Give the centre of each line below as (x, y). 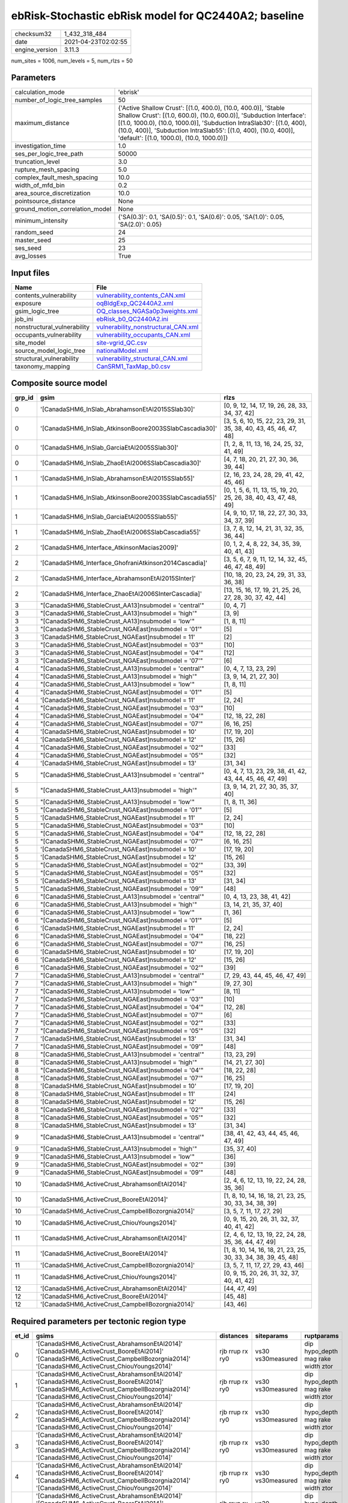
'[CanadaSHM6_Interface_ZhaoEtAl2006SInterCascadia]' (121, 594)
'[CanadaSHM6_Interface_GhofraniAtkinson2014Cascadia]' (124, 563)
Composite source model (59, 383)
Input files (31, 273)
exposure (28, 303)
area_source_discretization (53, 194)
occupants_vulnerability (48, 335)
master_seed (33, 240)
